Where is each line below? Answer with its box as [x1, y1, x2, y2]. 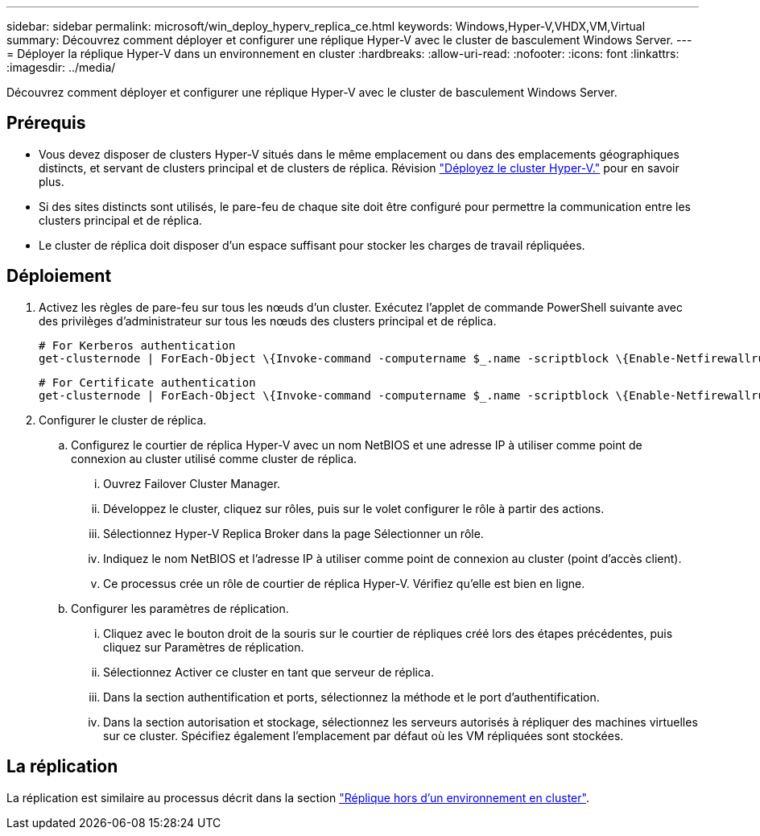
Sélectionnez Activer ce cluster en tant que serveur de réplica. [103, 664, 434, 679]
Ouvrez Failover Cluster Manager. [103, 476, 281, 490]
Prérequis [6, 113, 86, 134]
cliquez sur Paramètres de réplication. [103, 639, 304, 654]
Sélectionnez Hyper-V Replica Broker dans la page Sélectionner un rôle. [103, 526, 484, 540]
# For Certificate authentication [39, 375, 256, 389]
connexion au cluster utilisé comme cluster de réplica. [71, 451, 357, 466]
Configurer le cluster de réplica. [39, 412, 207, 427]
